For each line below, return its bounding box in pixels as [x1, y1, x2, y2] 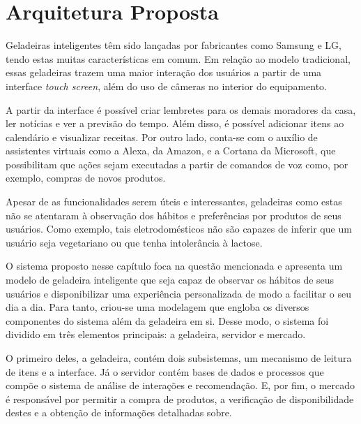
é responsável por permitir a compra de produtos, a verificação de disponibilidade [6, 391, 354, 406]
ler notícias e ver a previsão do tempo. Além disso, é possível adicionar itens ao [6, 116, 344, 131]
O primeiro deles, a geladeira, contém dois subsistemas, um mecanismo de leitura [6, 351, 352, 365]
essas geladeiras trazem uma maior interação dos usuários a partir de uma [6, 65, 322, 80]
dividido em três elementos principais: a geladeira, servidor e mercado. [6, 327, 306, 342]
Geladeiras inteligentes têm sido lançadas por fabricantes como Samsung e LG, [6, 38, 341, 52]
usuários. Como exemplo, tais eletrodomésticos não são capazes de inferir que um [6, 221, 352, 236]
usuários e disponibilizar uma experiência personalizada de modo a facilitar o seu [6, 286, 352, 300]
